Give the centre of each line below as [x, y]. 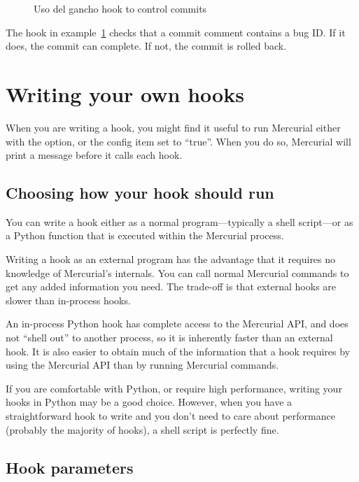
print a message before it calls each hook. [94, 155]
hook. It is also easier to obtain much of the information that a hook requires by [178, 351]
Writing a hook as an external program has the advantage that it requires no [171, 259]
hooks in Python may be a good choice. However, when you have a [149, 402]
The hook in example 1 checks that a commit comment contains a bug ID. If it [176, 32]
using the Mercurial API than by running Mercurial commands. [142, 365]
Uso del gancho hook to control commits [120, 8]
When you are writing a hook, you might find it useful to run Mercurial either [173, 127]
